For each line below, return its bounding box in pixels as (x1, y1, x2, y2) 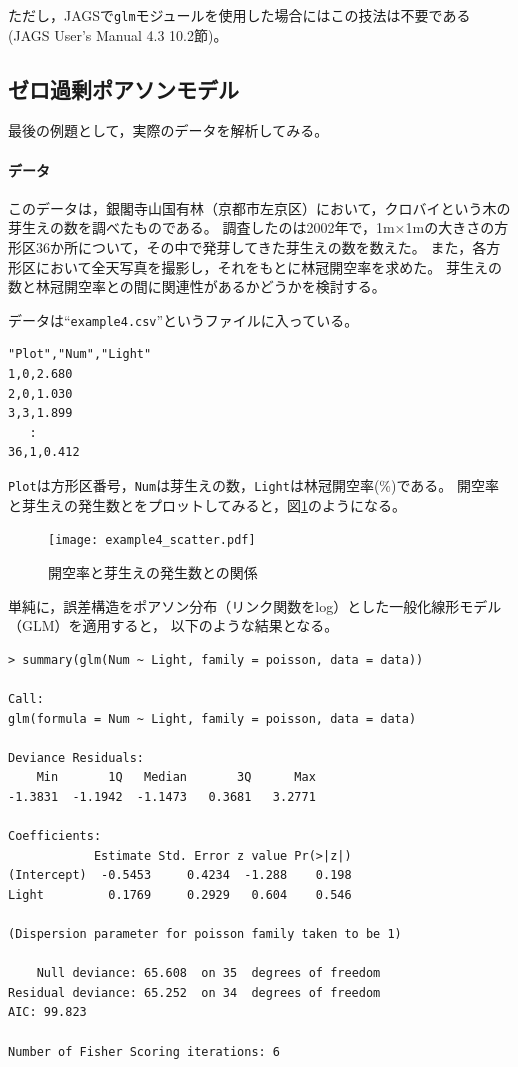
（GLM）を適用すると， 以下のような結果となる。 (8, 615, 339, 636)
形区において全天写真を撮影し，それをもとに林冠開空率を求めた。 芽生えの (8, 256, 502, 277)
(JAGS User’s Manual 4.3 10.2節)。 (8, 24, 228, 45)
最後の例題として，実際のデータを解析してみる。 (8, 120, 329, 141)
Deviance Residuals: (8, 750, 145, 765)
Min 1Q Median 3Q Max (36, 770, 316, 785)
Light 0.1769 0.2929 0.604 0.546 (8, 887, 352, 902)
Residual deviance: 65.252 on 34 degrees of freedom (8, 985, 381, 1000)
